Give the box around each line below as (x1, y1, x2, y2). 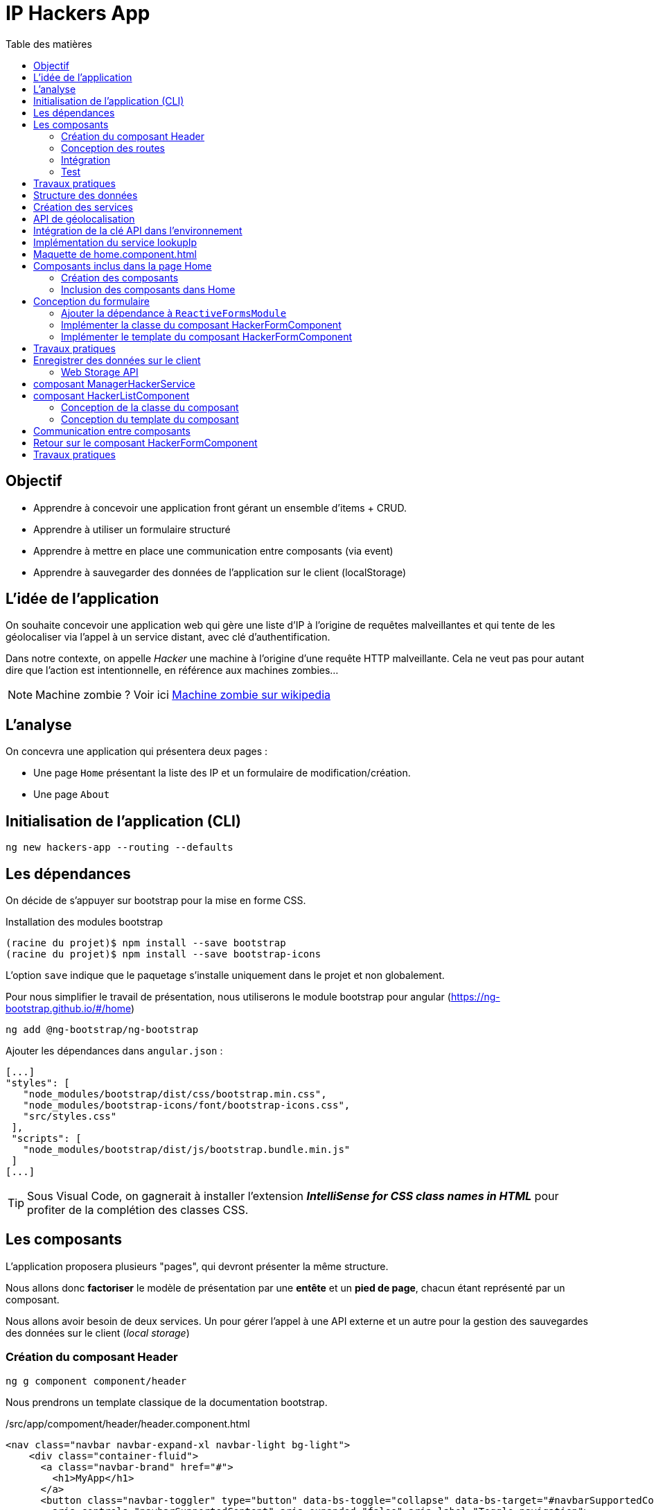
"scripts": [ (11, 1132, 82, 1144)
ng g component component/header (6, 1375, 187, 1387)
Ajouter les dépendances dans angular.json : (6, 1044, 223, 1057)
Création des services (33, 200, 133, 213)
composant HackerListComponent (33, 389, 190, 401)
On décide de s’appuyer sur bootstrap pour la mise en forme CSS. (6, 894, 306, 906)
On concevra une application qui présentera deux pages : (6, 745, 268, 758)
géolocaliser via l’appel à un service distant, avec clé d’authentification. (6, 631, 330, 643)
